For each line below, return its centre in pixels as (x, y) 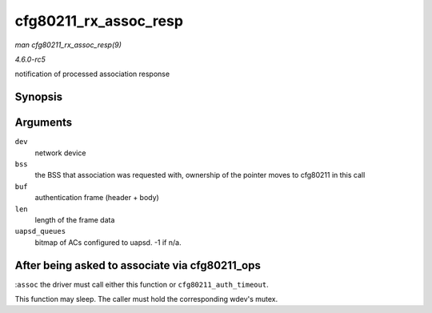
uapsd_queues (40, 231)
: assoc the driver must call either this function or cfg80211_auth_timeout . (142, 284)
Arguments (44, 123)
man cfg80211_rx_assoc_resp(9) (68, 45)
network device (60, 153)
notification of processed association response (92, 74)
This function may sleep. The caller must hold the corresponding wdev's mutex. (146, 299)
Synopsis (39, 97)
